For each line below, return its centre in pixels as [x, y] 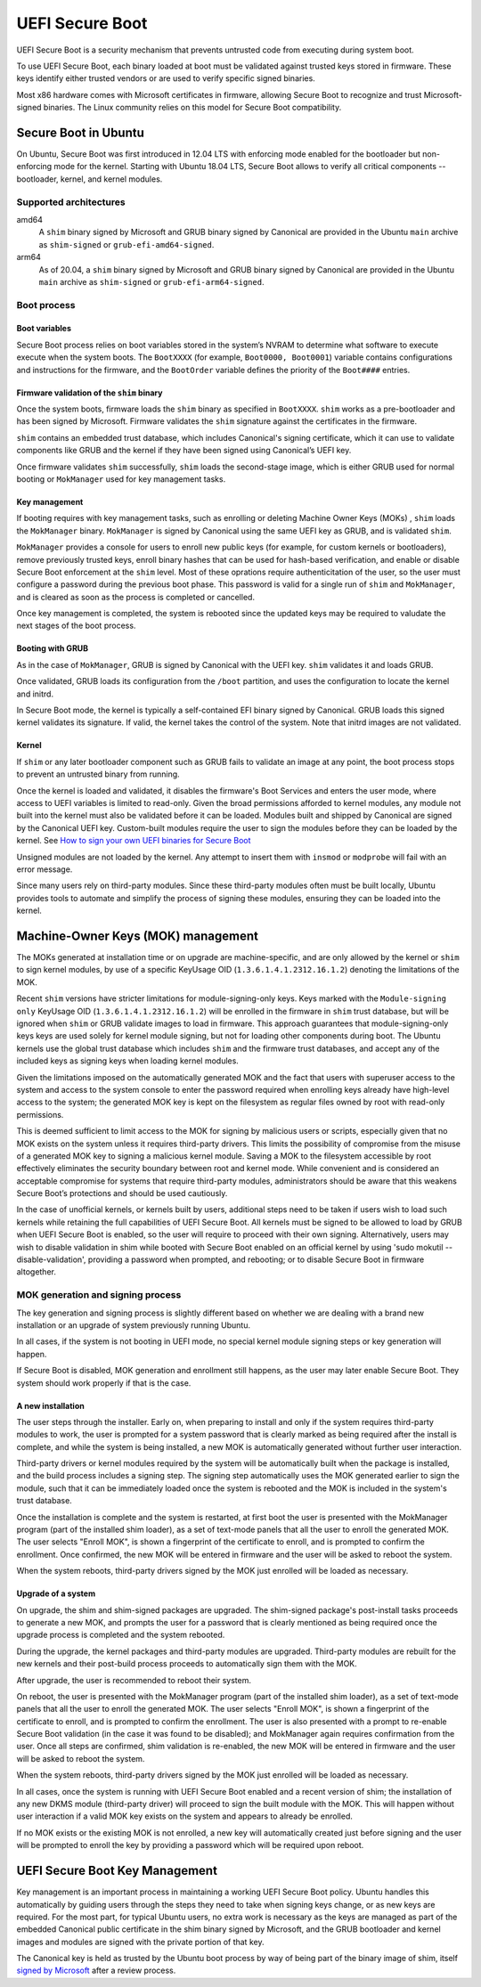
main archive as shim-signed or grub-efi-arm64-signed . [151, 281]
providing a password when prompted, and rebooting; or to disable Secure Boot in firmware [256, 1259]
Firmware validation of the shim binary [90, 393]
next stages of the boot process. [76, 626]
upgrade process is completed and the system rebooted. [121, 1635]
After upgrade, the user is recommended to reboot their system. [134, 1680]
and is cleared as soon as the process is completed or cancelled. [136, 597]
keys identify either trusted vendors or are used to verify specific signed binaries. [166, 78]
